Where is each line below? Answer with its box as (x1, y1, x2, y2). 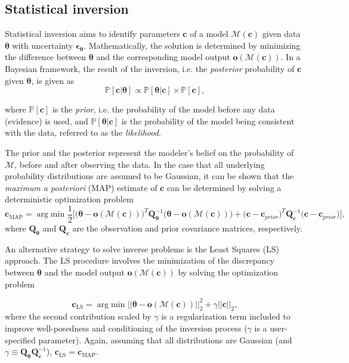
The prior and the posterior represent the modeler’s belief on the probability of (5, 146, 294, 158)
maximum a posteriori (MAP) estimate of (5, 181, 157, 193)
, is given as (31, 74, 75, 86)
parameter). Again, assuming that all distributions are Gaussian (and (38, 333, 292, 346)
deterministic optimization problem (5, 193, 134, 205)
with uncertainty (12, 39, 73, 51)
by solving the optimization (178, 265, 279, 278)
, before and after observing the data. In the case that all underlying (14, 158, 265, 170)
